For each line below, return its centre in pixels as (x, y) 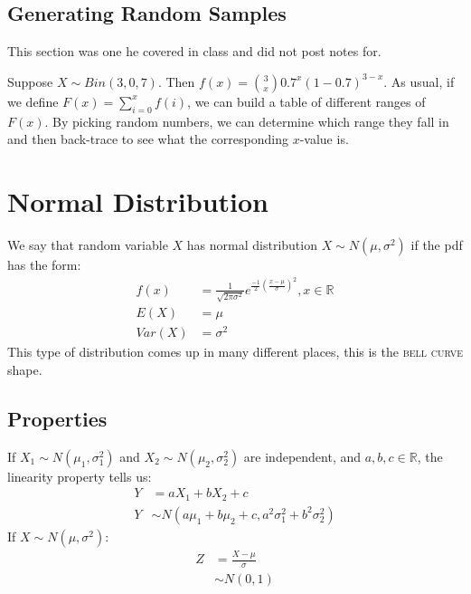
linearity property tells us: (80, 476)
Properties (57, 419)
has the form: (44, 264)
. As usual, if (419, 81)
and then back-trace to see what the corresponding (148, 139)
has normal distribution (252, 244)
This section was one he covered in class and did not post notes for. (194, 51)
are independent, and (302, 456)
